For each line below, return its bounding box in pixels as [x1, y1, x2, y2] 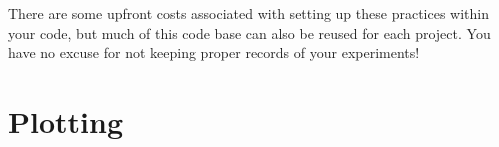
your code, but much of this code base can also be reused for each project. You [8, 22, 491, 43]
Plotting [8, 100, 123, 141]
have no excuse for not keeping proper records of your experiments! [8, 42, 420, 63]
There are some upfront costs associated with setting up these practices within [8, 3, 489, 23]
